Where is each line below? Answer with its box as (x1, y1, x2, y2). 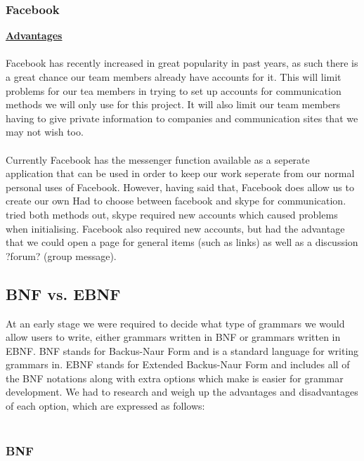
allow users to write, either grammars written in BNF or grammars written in (6, 330, 341, 344)
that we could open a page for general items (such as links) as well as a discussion (6, 235, 358, 249)
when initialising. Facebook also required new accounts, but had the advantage (6, 221, 345, 235)
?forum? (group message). (6, 248, 117, 263)
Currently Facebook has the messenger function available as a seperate (6, 152, 310, 167)
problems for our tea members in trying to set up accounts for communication (6, 83, 342, 98)
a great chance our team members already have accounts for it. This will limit (6, 70, 342, 84)
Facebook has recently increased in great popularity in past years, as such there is (6, 56, 358, 70)
